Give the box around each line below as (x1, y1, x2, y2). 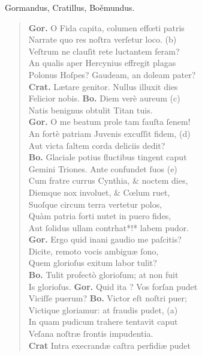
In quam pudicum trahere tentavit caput (28, 315, 178, 328)
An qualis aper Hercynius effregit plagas (28, 56, 176, 69)
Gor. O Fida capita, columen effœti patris (28, 21, 185, 34)
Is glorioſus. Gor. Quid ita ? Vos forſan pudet (28, 280, 198, 292)
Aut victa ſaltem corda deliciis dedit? (28, 139, 165, 151)
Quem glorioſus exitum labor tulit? (28, 256, 157, 269)
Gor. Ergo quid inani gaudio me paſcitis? (28, 233, 182, 246)
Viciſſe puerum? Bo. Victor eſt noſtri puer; (28, 292, 187, 304)
